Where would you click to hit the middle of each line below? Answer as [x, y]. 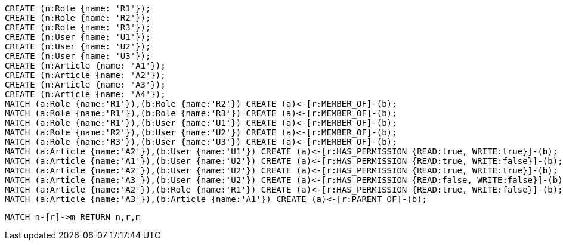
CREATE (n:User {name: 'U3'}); [78, 56]
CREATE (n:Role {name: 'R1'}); [78, 8]
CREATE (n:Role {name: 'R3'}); [78, 27]
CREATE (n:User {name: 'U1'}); [78, 37]
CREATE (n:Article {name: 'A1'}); [85, 66]
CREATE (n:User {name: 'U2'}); [78, 46]
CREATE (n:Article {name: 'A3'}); [85, 85]
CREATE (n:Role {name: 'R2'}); [78, 18]
